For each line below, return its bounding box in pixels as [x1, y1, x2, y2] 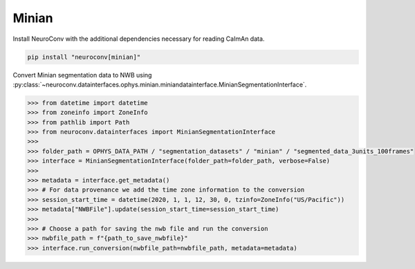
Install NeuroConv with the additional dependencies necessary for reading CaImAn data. [12, 35, 265, 43]
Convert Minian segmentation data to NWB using [12, 71, 152, 79]
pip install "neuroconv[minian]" [27, 53, 141, 61]
